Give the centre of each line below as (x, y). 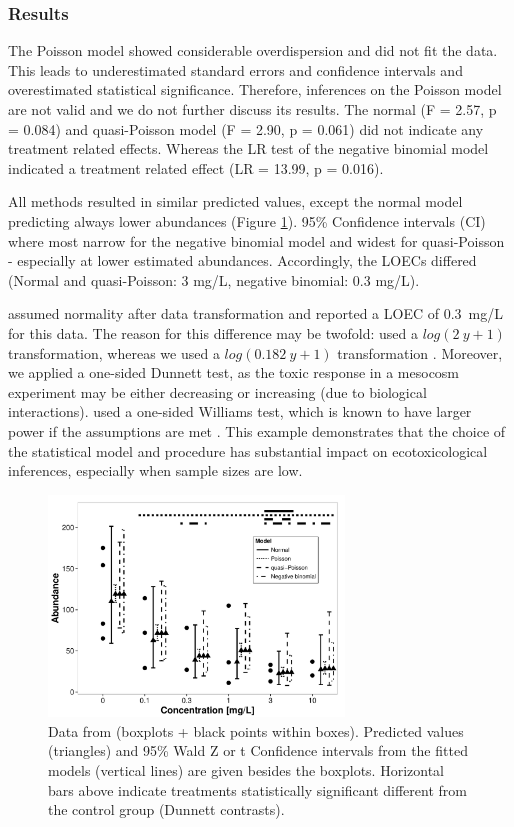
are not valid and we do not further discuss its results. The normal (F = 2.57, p (252, 109)
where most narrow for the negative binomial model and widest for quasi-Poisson (256, 240)
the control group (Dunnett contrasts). (166, 809)
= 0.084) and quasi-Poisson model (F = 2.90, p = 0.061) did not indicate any (246, 128)
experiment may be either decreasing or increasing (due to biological (217, 391)
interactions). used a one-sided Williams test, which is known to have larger (240, 411)
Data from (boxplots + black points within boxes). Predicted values (256, 730)
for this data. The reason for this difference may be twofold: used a (213, 332)
